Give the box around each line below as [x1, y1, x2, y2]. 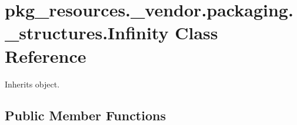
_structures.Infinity [5, 21, 169, 45]
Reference [5, 43, 86, 67]
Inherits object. [5, 77, 60, 90]
